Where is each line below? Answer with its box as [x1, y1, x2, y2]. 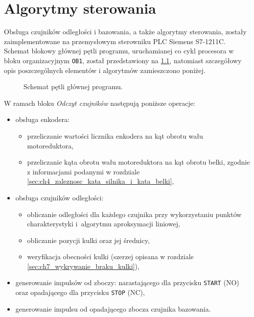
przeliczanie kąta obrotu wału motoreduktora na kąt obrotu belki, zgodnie [27, 157, 250, 167]
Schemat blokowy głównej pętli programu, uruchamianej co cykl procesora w [4, 46, 234, 56]
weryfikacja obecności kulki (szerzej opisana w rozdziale [27, 251, 194, 262]
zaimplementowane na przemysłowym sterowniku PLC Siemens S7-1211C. [4, 36, 226, 46]
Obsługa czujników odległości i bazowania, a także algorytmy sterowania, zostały [4, 26, 247, 37]
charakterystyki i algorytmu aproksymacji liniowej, [27, 219, 180, 229]
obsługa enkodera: [15, 114, 70, 124]
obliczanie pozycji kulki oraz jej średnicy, [27, 235, 150, 245]
